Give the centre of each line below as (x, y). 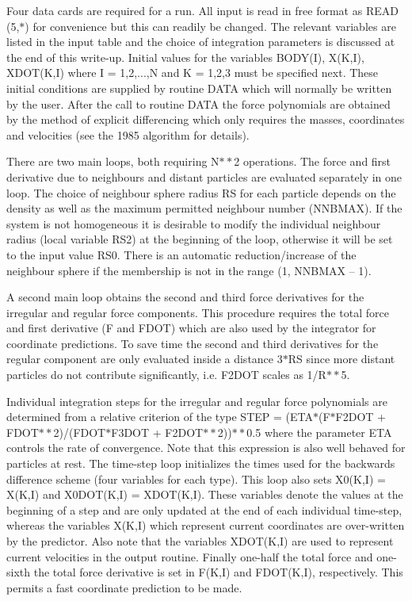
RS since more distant (341, 359)
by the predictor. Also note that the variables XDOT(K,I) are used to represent (200, 541)
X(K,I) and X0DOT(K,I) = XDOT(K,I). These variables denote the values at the (205, 494)
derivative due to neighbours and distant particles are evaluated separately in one (204, 176)
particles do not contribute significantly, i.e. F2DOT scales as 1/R (166, 375)
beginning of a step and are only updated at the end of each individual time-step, (204, 509)
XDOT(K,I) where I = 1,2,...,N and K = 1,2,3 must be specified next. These (193, 73)
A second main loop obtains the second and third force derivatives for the (185, 297)
